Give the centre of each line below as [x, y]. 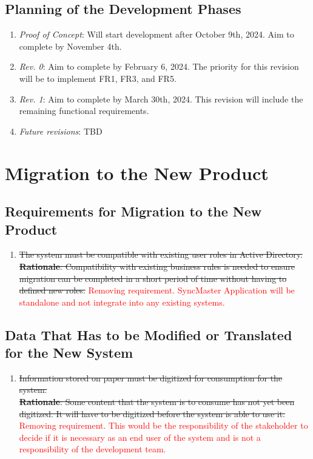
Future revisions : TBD [61, 131]
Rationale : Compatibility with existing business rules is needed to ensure [157, 266]
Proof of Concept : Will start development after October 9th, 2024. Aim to [156, 34]
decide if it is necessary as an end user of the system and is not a [140, 437]
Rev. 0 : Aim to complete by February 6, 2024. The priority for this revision [159, 66]
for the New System [69, 353]
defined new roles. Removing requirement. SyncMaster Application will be [157, 290]
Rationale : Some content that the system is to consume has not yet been [157, 402]
